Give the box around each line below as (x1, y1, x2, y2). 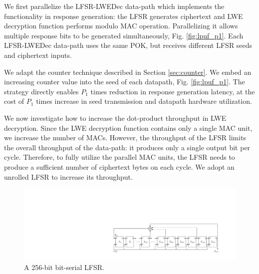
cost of (4, 96, 24, 106)
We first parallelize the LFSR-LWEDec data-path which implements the (4, 1, 225, 11)
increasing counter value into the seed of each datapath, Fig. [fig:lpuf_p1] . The (4, 76, 245, 87)
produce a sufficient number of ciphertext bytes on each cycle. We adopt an (4, 161, 235, 172)
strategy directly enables (4, 86, 79, 96)
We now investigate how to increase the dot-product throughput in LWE (4, 112, 227, 123)
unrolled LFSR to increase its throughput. (4, 171, 133, 182)
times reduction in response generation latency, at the (90, 86, 255, 96)
